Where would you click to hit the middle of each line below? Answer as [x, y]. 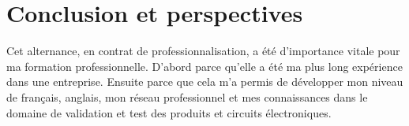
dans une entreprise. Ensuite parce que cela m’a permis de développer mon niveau [205, 82]
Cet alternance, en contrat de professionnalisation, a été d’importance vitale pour [203, 51]
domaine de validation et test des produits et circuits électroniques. [169, 112]
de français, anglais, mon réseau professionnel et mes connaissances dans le [187, 96]
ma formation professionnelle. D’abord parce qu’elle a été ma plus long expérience [204, 66]
